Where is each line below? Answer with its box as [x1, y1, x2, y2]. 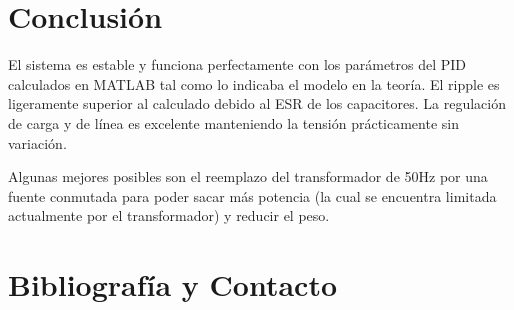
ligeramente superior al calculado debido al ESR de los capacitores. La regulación [8, 93, 507, 114]
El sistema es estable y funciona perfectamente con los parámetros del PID [8, 54, 467, 75]
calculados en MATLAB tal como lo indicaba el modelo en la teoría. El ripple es [8, 73, 500, 94]
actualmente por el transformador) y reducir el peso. [8, 205, 330, 226]
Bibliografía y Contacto [8, 264, 338, 305]
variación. [8, 132, 67, 153]
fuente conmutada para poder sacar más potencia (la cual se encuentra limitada [8, 185, 497, 206]
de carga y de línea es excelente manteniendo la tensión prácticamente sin [8, 112, 459, 133]
